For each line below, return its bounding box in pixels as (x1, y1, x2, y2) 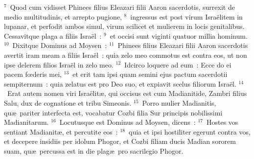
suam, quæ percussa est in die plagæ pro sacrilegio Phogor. (4, 145, 184, 156)
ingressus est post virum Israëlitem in (130, 11, 243, 22)
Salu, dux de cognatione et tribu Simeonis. (4, 97, 132, 108)
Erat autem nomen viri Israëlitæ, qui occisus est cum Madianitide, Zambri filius (7, 88, 247, 98)
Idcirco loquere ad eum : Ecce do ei (124, 59, 231, 69)
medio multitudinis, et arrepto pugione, (4, 11, 122, 22)
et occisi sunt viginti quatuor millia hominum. (110, 30, 248, 41)
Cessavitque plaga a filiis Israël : (4, 30, 102, 41)
